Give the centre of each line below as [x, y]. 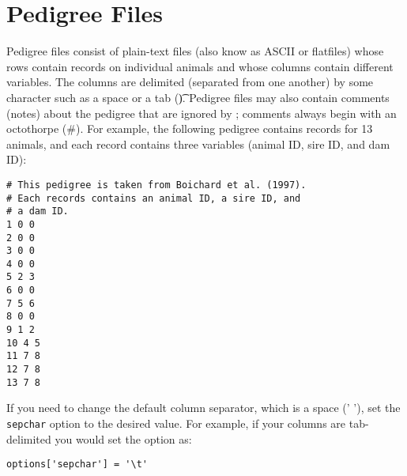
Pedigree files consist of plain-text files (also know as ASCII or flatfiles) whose [195, 51]
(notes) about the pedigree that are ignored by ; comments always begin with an [202, 113]
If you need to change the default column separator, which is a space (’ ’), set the [203, 408]
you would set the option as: [123, 438]
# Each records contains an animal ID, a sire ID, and [154, 198]
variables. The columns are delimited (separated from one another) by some [190, 82]
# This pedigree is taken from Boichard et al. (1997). [156, 185]
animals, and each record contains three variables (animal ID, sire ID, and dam [198, 144]
